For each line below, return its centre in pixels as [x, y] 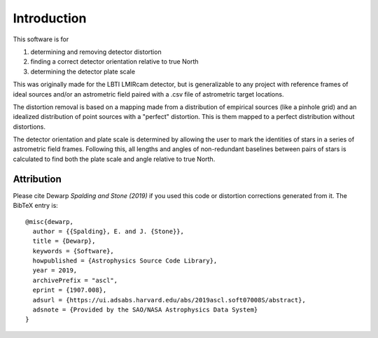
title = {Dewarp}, [64, 241]
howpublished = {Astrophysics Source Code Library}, [125, 261]
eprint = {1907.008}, [70, 290]
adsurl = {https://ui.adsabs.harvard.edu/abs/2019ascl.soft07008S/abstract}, [169, 300]
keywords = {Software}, [73, 251]
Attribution [37, 179]
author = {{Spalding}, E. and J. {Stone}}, [108, 231]
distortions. [29, 127]
